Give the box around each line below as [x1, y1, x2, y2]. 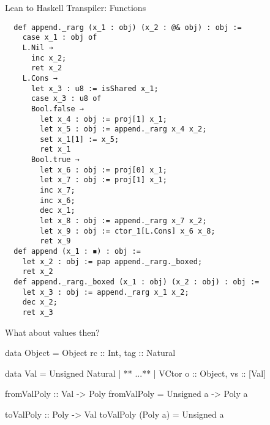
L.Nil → [22, 43, 53, 52]
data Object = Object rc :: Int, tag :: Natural [5, 346, 176, 359]
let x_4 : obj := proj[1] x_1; [40, 114, 167, 124]
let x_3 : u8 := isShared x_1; [31, 84, 159, 93]
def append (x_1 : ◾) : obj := [13, 247, 141, 256]
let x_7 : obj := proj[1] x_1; [40, 176, 167, 185]
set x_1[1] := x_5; [40, 135, 119, 144]
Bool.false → [31, 104, 84, 113]
